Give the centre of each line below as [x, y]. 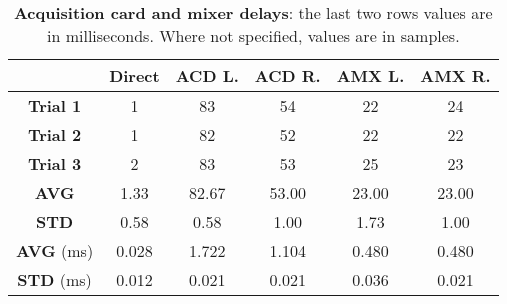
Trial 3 [54, 163]
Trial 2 [54, 134]
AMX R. [455, 75]
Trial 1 [54, 105]
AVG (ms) [55, 250]
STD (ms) [54, 279]
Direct [134, 75]
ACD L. [207, 75]
